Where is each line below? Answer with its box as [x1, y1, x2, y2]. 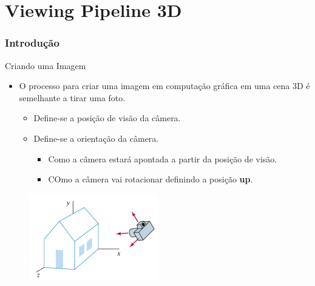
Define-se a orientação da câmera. [33, 131, 159, 144]
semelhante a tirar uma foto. [19, 91, 126, 104]
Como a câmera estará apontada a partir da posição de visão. [48, 152, 277, 165]
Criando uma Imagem [5, 59, 86, 71]
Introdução [5, 35, 59, 50]
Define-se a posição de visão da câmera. [33, 111, 181, 124]
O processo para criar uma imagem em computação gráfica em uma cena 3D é [19, 79, 310, 92]
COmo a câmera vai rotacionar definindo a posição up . [48, 173, 253, 185]
